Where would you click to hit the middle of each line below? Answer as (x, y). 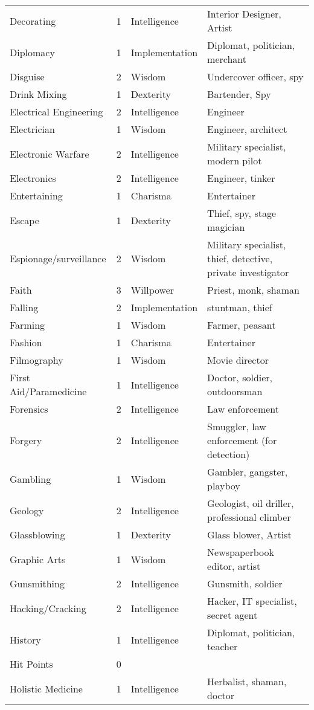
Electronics (33, 178)
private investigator (248, 272)
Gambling (30, 479)
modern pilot (235, 160)
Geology (27, 510)
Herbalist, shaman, (247, 681)
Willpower (152, 290)
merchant (227, 59)
